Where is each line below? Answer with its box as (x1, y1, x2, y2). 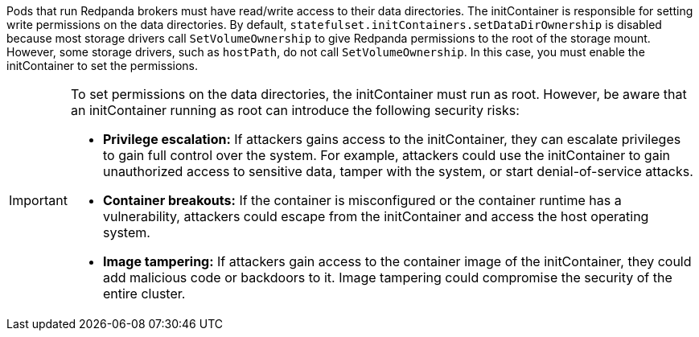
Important (9, 192, 68, 208)
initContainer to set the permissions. (6, 59, 199, 72)
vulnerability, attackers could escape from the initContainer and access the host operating (102, 208, 649, 224)
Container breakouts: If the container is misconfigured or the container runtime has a (102, 192, 622, 208)
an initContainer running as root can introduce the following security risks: (70, 102, 520, 118)
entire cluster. (102, 286, 186, 302)
